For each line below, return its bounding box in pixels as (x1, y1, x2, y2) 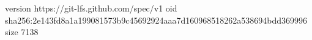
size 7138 (5, 25, 39, 38)
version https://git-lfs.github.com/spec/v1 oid (5, 2, 177, 14)
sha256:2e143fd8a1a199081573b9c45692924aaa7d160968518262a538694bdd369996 (5, 13, 308, 26)
